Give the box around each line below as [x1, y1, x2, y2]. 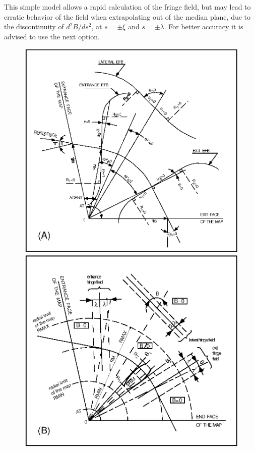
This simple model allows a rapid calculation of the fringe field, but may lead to [4, 2, 251, 12]
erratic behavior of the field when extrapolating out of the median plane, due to [4, 11, 251, 22]
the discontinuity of [4, 21, 64, 32]
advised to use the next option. [4, 31, 100, 41]
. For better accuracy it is [164, 21, 243, 32]
